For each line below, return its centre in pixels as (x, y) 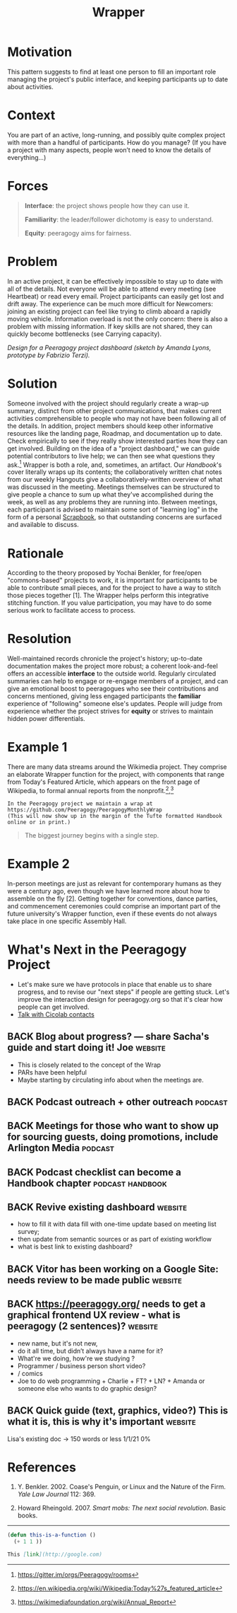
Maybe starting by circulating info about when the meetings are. (110, 1080)
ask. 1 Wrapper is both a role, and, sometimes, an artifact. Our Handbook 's (115, 464)
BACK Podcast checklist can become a (94, 1172)
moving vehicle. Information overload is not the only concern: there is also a (117, 318)
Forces (28, 186)
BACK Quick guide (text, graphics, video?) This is (118, 1411)
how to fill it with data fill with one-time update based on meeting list (117, 1224)
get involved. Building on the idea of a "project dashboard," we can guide (114, 448)
